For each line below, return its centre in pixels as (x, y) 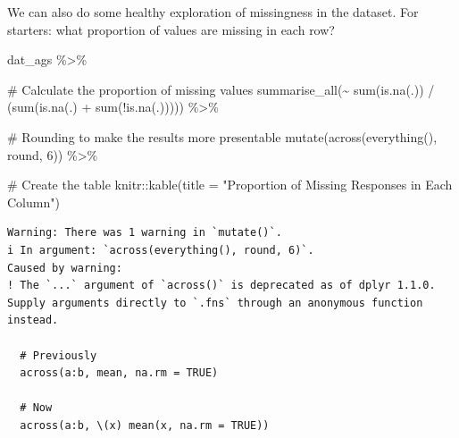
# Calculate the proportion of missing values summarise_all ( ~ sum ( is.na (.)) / (221, 89)
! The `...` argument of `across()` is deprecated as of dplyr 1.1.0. (221, 286)
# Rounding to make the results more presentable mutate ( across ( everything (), (222, 136)
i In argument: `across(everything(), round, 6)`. (161, 250)
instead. (33, 320)
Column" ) (33, 202)
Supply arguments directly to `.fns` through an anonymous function (215, 303)
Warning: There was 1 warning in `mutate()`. (145, 233)
